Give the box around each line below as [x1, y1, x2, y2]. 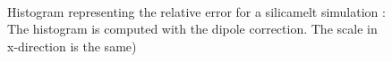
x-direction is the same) [7, 36, 137, 55]
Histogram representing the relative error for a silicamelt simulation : [7, 2, 386, 20]
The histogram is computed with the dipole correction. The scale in [7, 19, 378, 38]
